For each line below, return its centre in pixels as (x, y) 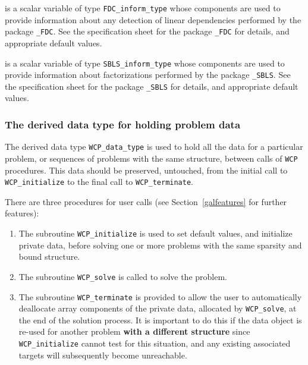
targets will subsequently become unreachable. (103, 355)
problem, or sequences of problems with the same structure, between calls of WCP (151, 158)
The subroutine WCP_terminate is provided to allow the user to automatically (160, 296)
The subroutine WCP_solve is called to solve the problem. (123, 276)
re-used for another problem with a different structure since (134, 331)
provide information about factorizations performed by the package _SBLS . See (148, 75)
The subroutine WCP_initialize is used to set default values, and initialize (155, 233)
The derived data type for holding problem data (123, 124)
